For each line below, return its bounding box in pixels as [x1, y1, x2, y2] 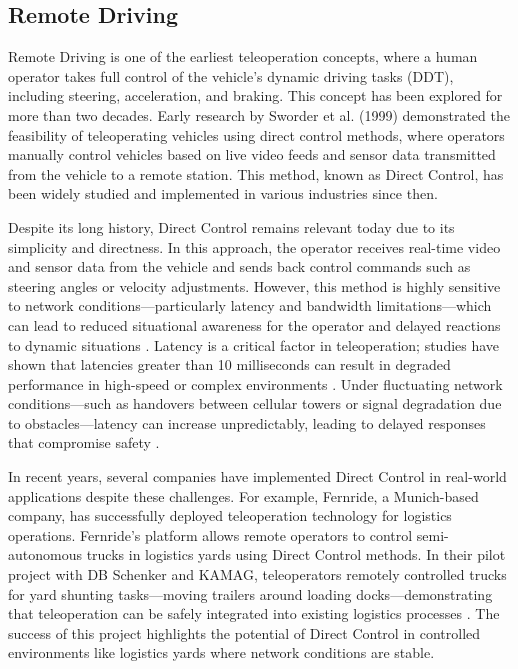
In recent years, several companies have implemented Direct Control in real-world [8, 466, 507, 487]
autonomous [8, 544, 82, 565]
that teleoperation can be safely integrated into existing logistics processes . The [8, 603, 500, 624]
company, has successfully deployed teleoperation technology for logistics [8, 505, 452, 526]
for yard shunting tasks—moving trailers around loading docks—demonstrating [8, 583, 493, 604]
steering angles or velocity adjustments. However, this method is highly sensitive [8, 275, 501, 296]
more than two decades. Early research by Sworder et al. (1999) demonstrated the [8, 104, 510, 125]
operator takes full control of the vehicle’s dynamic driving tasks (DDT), [8, 65, 454, 86]
